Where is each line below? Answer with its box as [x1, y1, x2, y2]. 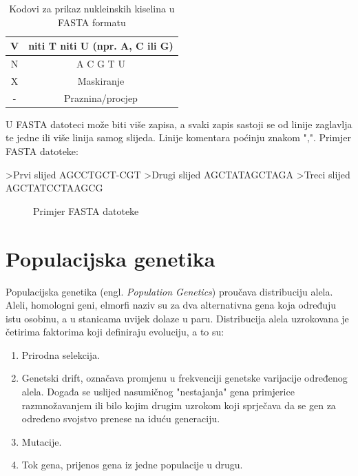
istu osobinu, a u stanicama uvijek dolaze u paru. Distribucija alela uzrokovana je [6, 311, 349, 325]
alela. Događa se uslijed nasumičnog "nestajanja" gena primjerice [21, 384, 295, 399]
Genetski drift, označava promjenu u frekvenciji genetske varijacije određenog [21, 371, 348, 385]
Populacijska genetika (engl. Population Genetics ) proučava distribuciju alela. [6, 284, 333, 298]
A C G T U [76, 56, 125, 71]
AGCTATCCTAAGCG [6, 180, 103, 195]
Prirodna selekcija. [21, 347, 100, 362]
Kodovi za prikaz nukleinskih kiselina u [9, 1, 175, 15]
